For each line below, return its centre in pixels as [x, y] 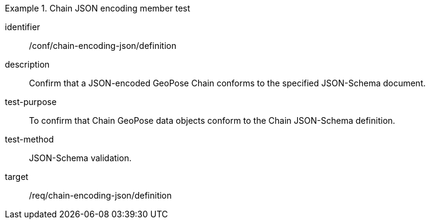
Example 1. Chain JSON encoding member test [98, 8]
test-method [29, 139]
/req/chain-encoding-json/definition [101, 195]
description [27, 64]
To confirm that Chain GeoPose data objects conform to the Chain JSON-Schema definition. [212, 120]
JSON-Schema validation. [80, 158]
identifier [23, 27]
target [17, 177]
